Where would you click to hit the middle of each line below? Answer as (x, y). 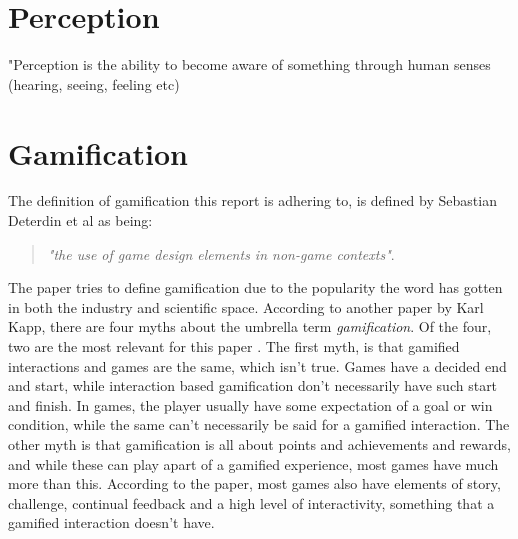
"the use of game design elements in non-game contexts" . (221, 253)
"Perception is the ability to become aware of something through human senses (249, 64)
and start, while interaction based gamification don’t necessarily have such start (253, 385)
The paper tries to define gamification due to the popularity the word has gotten (255, 287)
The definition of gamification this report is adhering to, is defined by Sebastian (252, 200)
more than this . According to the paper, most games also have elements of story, (254, 483)
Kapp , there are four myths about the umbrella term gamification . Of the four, (250, 326)
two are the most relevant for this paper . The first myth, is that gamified (234, 346)
